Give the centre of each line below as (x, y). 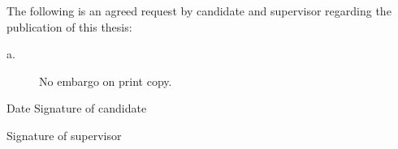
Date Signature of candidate (77, 108)
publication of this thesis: (69, 26)
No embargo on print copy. (106, 81)
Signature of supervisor (64, 135)
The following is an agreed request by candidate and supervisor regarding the (199, 11)
